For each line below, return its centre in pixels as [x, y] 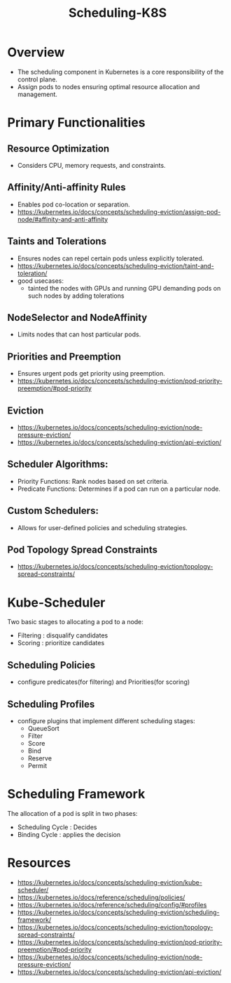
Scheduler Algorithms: [58, 464]
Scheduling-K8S [118, 13]
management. [37, 94]
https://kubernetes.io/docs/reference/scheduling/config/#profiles [112, 904]
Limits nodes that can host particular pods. [79, 334]
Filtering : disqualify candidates [63, 635]
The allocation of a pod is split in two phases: [72, 813]
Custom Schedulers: [53, 511]
